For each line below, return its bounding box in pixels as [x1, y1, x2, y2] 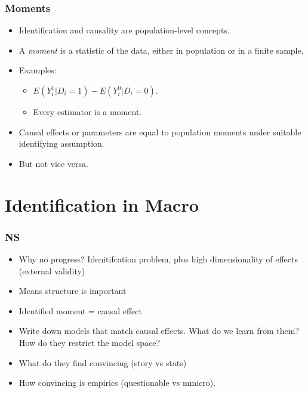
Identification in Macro [5, 192, 199, 216]
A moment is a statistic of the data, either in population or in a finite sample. [19, 44, 304, 56]
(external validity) [19, 264, 85, 277]
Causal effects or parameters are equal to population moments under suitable [19, 125, 301, 138]
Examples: [19, 64, 57, 76]
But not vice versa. [19, 157, 88, 169]
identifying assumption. [19, 137, 104, 150]
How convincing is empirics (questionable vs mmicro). [19, 376, 216, 389]
